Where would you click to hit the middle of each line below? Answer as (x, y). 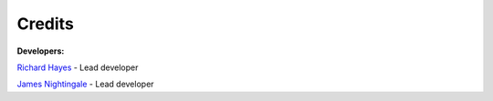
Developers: (41, 51)
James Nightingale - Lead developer (85, 84)
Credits (46, 24)
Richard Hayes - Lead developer (78, 67)
